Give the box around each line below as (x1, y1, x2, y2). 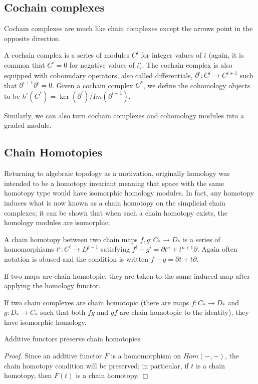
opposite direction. (4, 33, 61, 43)
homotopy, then (4, 370, 52, 380)
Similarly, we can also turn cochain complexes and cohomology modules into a (4, 110, 244, 120)
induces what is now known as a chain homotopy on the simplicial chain (4, 197, 225, 208)
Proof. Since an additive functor (4, 350, 102, 361)
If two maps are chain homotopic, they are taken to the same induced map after (4, 270, 250, 281)
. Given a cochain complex (52, 80, 133, 90)
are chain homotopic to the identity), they (119, 307, 249, 317)
